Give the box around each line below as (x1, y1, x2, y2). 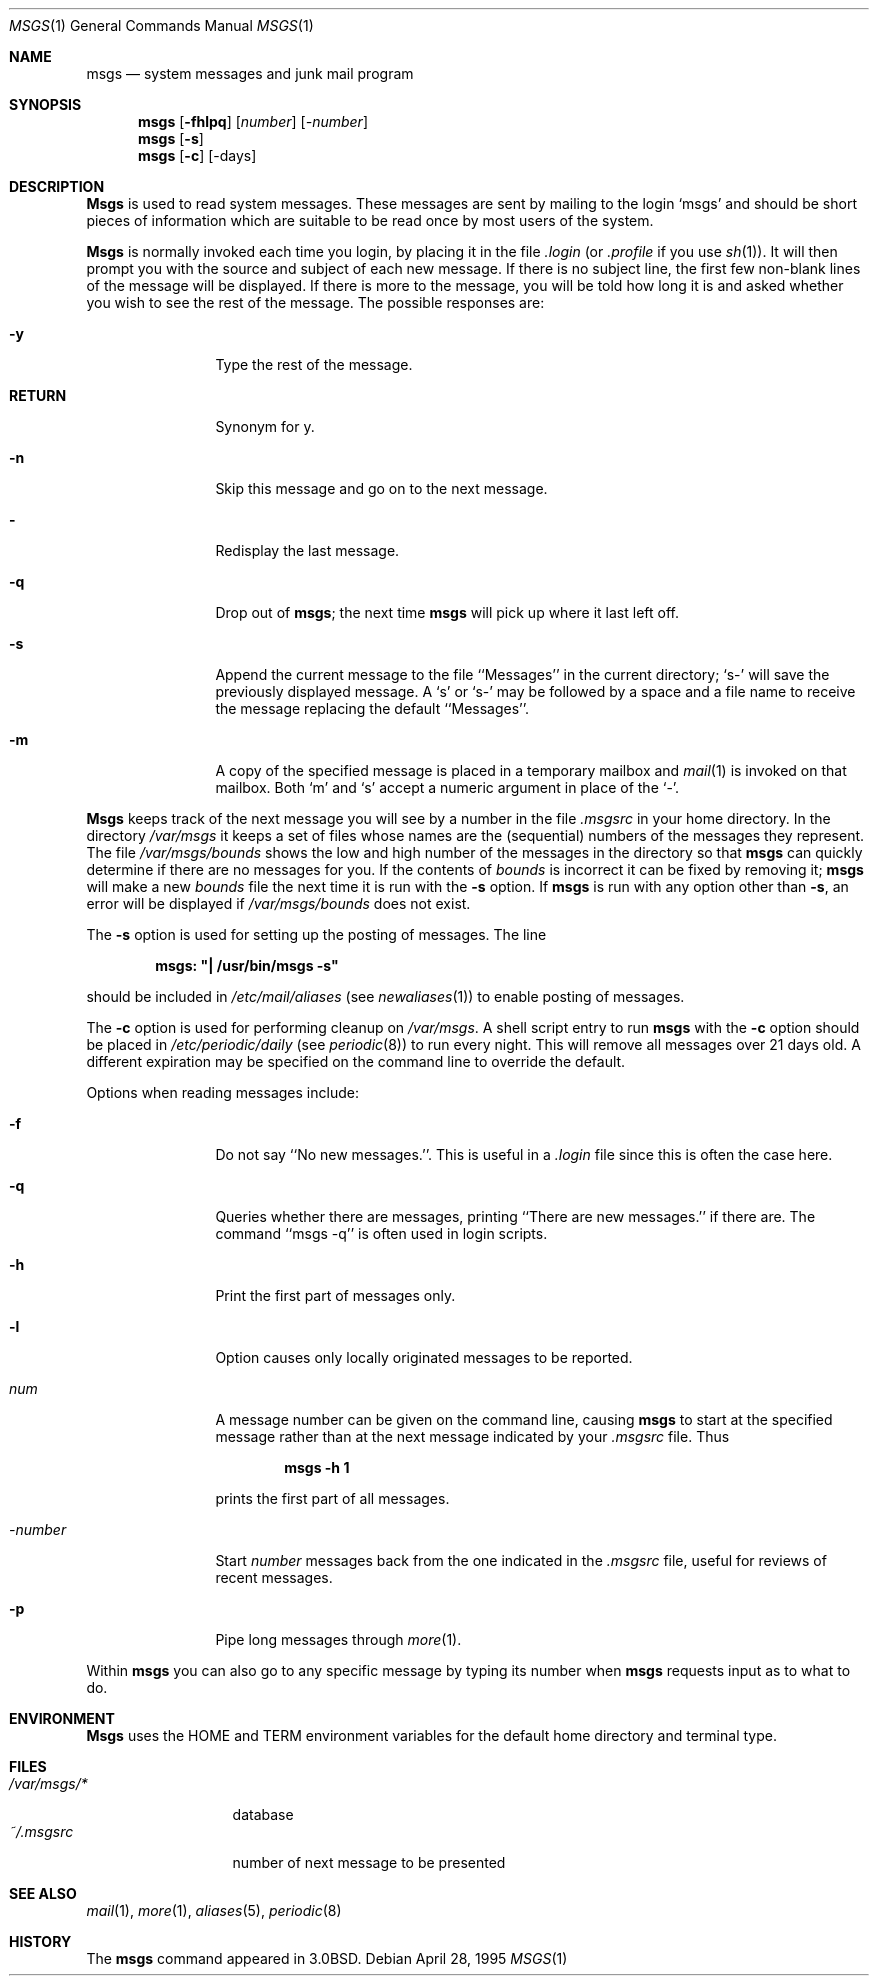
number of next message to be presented (232, 1854, 506, 1871)
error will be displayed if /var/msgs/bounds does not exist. (86, 895, 471, 912)
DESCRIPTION (9, 178, 105, 195)
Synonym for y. (215, 418, 315, 435)
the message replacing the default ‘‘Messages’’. (215, 700, 530, 717)
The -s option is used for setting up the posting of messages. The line (86, 926, 547, 943)
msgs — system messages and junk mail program (86, 65, 414, 82)
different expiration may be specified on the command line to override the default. (86, 1053, 626, 1070)
